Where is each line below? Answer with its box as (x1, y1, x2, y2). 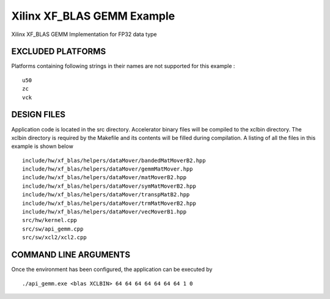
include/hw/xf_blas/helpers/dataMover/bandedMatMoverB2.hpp (22, 157, 206, 164)
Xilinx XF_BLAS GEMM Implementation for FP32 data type (11, 31, 157, 38)
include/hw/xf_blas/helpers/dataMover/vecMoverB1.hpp (22, 209, 186, 215)
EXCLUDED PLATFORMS (11, 46, 106, 57)
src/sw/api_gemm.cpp (22, 225, 84, 232)
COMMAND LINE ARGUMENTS (11, 249, 131, 260)
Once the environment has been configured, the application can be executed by (11, 266, 213, 273)
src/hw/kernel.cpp (22, 217, 78, 224)
